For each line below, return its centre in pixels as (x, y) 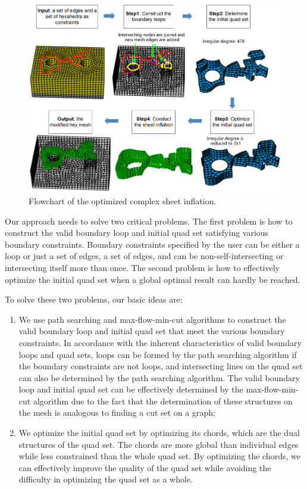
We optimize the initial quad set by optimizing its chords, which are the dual (159, 433)
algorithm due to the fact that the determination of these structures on (163, 401)
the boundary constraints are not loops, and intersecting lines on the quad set (161, 366)
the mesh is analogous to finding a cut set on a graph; (117, 412)
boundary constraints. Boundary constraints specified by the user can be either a (152, 244)
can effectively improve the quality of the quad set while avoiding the (145, 467)
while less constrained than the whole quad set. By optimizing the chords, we (159, 456)
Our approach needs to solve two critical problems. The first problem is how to (149, 221)
